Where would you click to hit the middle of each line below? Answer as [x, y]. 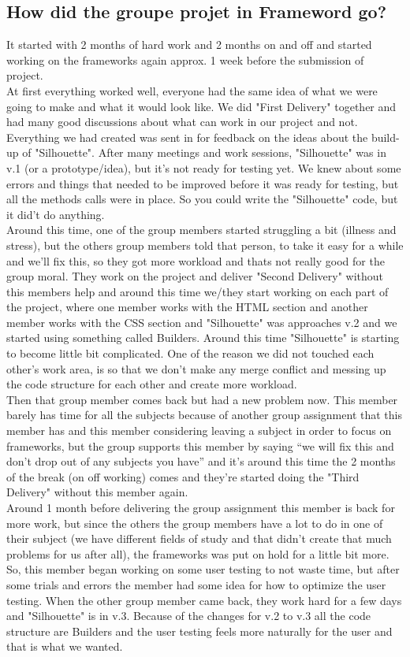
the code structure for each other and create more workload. [152, 384]
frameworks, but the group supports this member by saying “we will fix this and [200, 445]
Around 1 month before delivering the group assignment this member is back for [201, 508]
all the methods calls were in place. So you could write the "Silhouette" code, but [202, 199]
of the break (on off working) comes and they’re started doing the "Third [183, 476]
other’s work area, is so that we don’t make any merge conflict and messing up [196, 368]
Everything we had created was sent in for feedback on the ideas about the [187, 137]
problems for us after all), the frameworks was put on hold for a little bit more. [198, 553]
